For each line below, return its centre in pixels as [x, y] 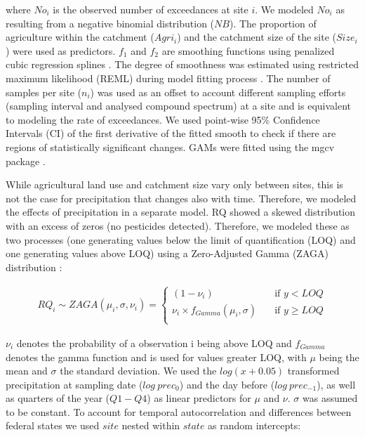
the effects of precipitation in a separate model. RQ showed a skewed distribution [181, 212]
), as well [336, 384]
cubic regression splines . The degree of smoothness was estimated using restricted [182, 64]
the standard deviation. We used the [138, 371]
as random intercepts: [254, 425]
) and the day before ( [227, 384]
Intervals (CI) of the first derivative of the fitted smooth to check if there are [171, 133]
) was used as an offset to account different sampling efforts [218, 92]
